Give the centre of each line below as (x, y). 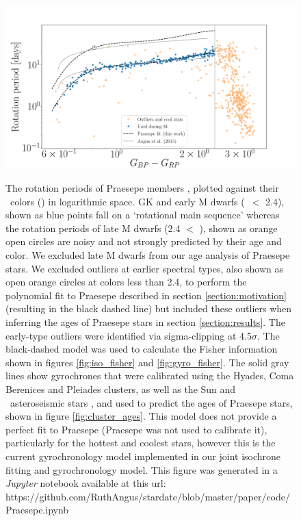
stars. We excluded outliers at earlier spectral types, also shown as (144, 268)
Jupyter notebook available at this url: (86, 483)
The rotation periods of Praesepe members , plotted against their (142, 188)
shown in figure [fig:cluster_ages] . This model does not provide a (141, 416)
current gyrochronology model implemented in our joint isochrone (143, 456)
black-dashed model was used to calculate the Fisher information (142, 349)
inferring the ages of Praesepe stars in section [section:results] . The (145, 322)
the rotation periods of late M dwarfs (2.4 (93, 228)
